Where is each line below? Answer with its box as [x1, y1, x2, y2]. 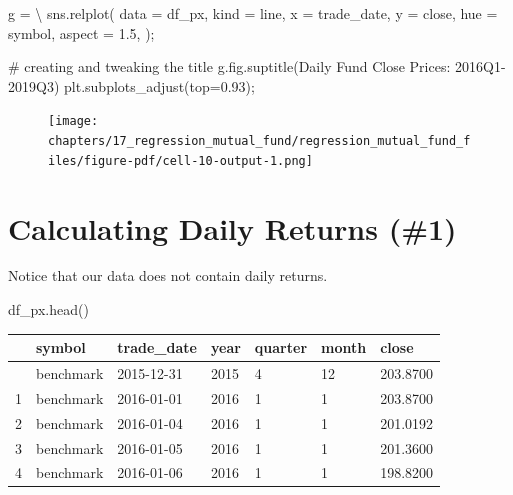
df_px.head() [8, 299, 89, 320]
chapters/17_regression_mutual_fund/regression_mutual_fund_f [48, 134, 471, 149]
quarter [254, 337, 308, 358]
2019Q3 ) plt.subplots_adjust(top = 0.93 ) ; [8, 75, 255, 96]
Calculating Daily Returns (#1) [8, 207, 457, 248]
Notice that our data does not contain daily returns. [8, 265, 328, 286]
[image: [48, 114, 99, 129]
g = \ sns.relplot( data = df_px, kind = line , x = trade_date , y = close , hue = [8, 3, 498, 23]
